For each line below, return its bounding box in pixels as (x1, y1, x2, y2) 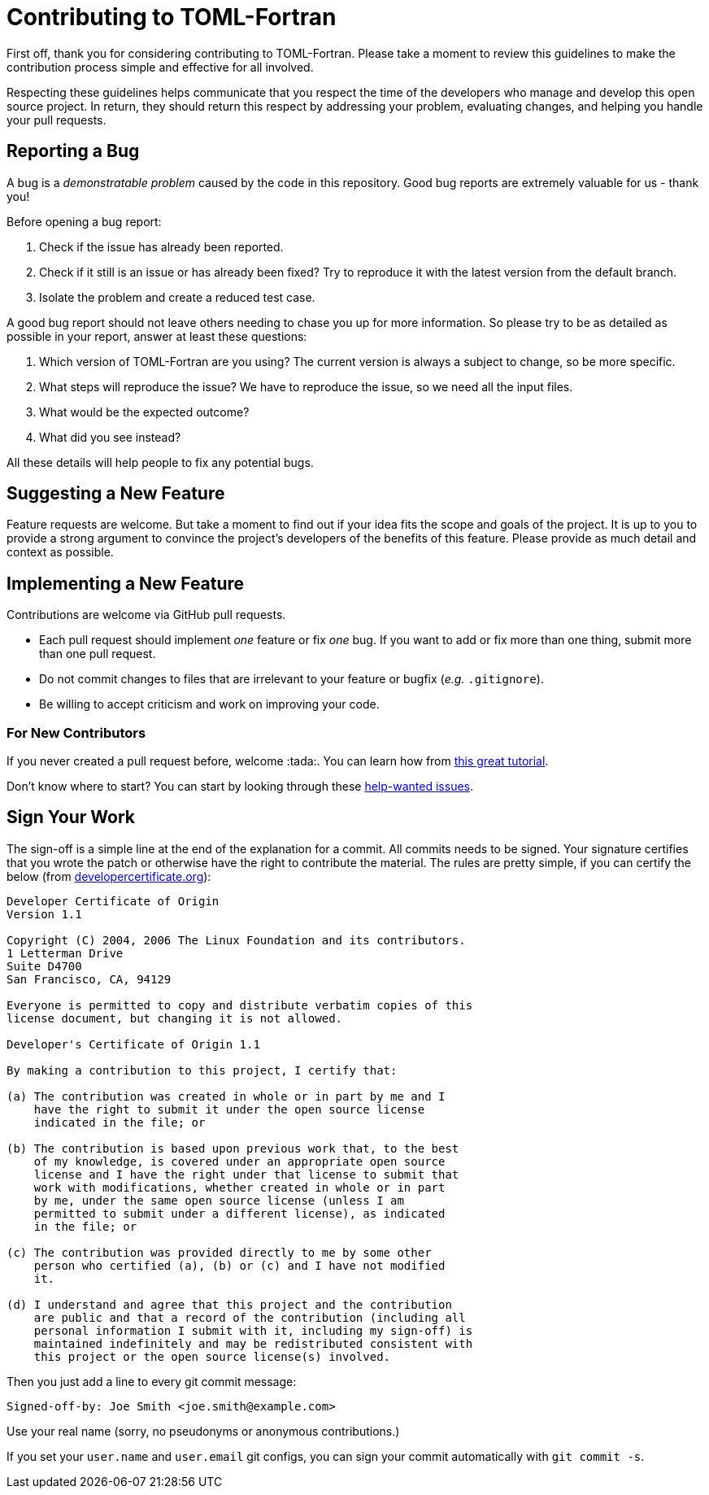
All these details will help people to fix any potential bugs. (7, 455, 314, 469)
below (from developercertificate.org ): (7, 869, 211, 883)
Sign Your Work (7, 807, 135, 828)
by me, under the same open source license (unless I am (33, 1193, 404, 1207)
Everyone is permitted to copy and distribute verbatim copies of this (7, 998, 473, 1012)
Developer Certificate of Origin (7, 894, 220, 908)
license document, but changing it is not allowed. (7, 1011, 343, 1025)
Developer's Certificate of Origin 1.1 (7, 1037, 260, 1051)
